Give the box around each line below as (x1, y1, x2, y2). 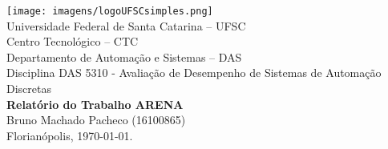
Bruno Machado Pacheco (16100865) (6, 111, 186, 128)
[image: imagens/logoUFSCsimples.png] (6, 6, 213, 17)
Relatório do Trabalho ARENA (6, 95, 184, 112)
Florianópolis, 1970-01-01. (6, 127, 133, 143)
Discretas (6, 80, 51, 97)
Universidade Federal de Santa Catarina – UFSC (6, 17, 246, 34)
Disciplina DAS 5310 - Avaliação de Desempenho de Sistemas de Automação (6, 64, 382, 81)
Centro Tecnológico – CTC (6, 33, 139, 50)
